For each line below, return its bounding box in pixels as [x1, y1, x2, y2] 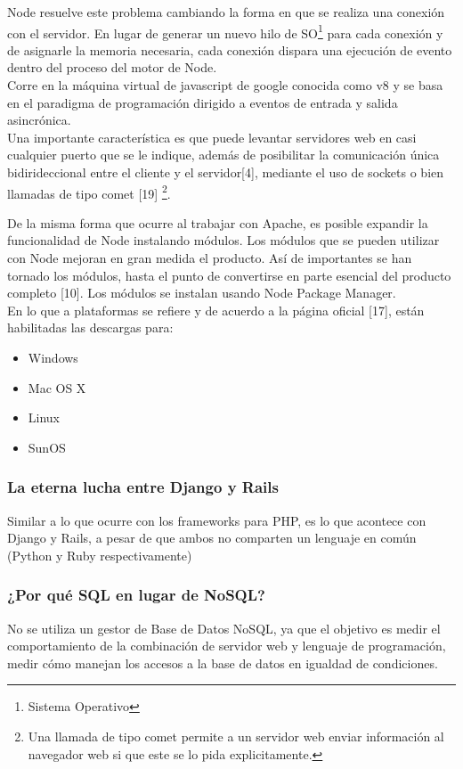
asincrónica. [7, 110, 71, 129]
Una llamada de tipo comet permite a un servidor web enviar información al [28, 726, 444, 745]
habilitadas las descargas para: [7, 318, 174, 337]
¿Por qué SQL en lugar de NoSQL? [7, 584, 265, 606]
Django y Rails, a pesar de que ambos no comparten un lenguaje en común [7, 528, 417, 547]
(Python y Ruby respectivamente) [7, 545, 192, 564]
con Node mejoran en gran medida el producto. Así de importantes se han [7, 249, 412, 267]
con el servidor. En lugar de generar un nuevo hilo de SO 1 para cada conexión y [7, 20, 443, 42]
